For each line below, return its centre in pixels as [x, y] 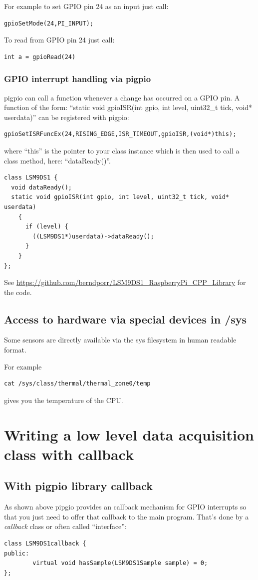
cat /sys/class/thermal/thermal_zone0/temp [77, 384]
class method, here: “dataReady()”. [57, 160]
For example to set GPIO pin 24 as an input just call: [86, 6]
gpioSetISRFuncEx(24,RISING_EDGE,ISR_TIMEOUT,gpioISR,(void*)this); [120, 134]
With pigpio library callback [79, 486]
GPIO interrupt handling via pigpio [78, 79]
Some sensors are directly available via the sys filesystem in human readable [120, 340]
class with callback [69, 454]
